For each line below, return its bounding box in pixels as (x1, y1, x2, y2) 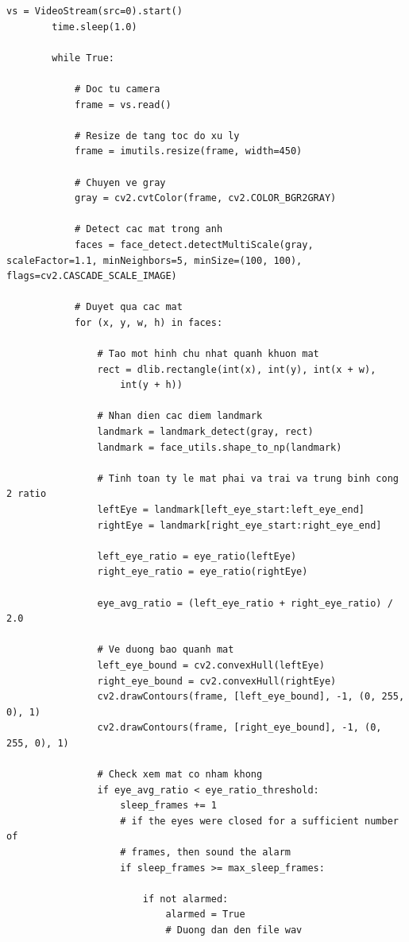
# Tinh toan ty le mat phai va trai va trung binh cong (97, 472, 399, 484)
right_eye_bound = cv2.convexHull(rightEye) (97, 675, 337, 687)
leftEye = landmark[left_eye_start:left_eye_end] (97, 504, 365, 515)
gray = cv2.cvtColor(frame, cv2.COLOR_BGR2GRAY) (74, 192, 337, 204)
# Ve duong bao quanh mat (97, 644, 234, 656)
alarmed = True (165, 909, 245, 921)
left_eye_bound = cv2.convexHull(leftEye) (97, 659, 325, 671)
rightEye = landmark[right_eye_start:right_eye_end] (97, 519, 382, 531)
